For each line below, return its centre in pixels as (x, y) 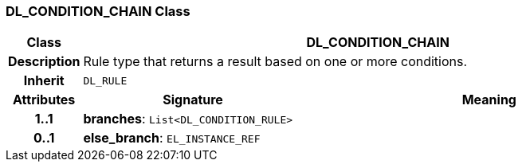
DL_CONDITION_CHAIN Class (98, 11)
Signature (193, 100)
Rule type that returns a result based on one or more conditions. (275, 62)
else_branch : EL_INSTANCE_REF (172, 138)
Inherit (44, 81)
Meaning (489, 100)
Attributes (44, 100)
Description (44, 62)
